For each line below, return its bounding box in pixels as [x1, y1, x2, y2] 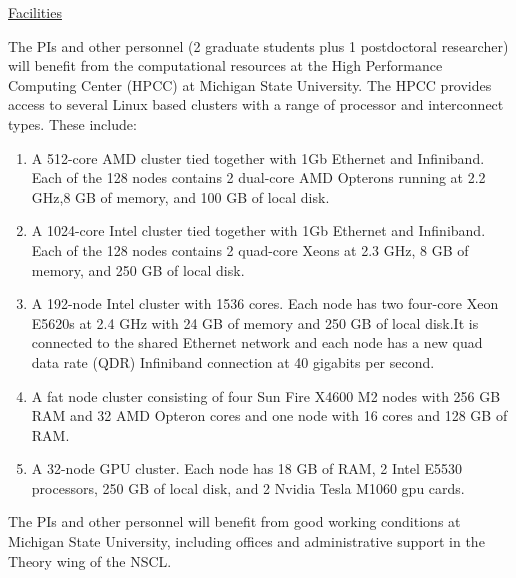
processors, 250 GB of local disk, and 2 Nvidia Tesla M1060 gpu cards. [31, 477, 465, 498]
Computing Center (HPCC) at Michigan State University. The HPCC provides [8, 74, 492, 95]
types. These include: [8, 113, 137, 134]
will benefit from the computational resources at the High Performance [8, 55, 443, 76]
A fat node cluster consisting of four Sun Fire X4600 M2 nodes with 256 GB [31, 385, 501, 406]
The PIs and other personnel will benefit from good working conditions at [8, 511, 461, 532]
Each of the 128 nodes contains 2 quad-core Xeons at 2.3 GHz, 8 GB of [31, 239, 469, 260]
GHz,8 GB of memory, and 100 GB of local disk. [31, 186, 330, 207]
